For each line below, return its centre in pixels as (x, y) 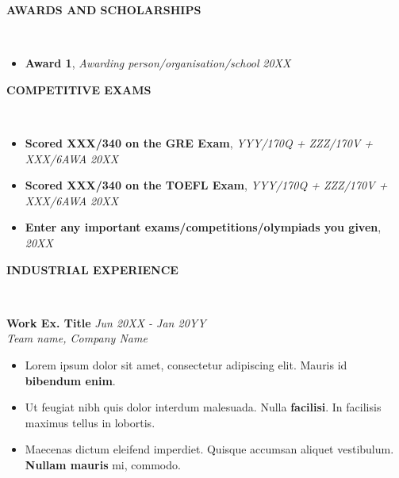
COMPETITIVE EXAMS (79, 89)
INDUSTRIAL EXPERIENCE (92, 269)
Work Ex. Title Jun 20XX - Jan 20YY (106, 322)
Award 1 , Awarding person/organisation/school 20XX (158, 63)
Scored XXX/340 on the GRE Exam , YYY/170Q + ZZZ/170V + (199, 142)
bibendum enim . (70, 380)
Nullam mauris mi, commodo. (103, 464)
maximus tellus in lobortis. (90, 422)
